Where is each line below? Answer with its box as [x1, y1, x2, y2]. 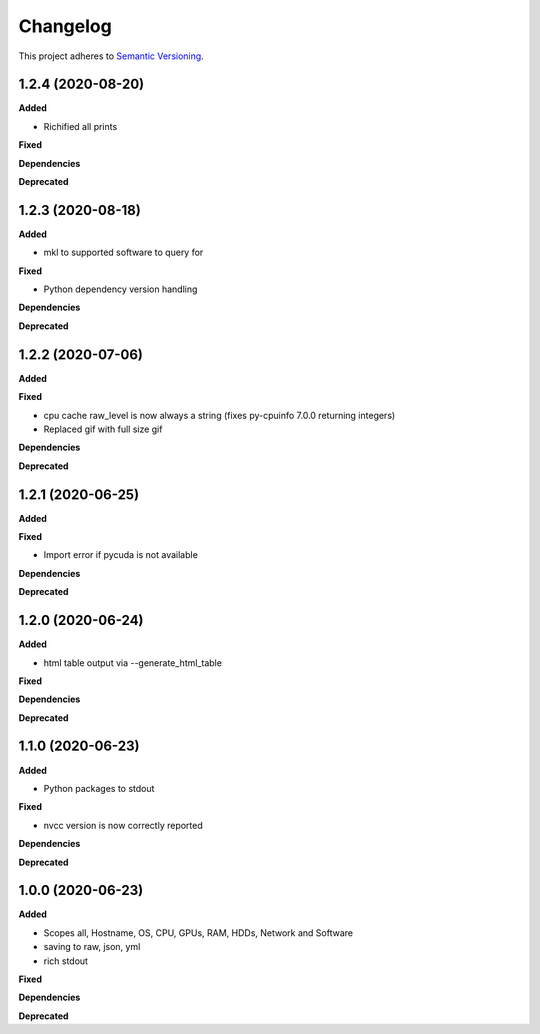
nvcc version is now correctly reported [43, 819, 204, 831]
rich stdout [43, 955, 89, 967]
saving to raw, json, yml [43, 941, 141, 953]
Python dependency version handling [43, 283, 198, 295]
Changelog [18, 15, 112, 37]
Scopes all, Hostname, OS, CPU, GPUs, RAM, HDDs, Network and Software [43, 926, 354, 939]
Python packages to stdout [43, 782, 155, 794]
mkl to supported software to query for [43, 246, 204, 259]
